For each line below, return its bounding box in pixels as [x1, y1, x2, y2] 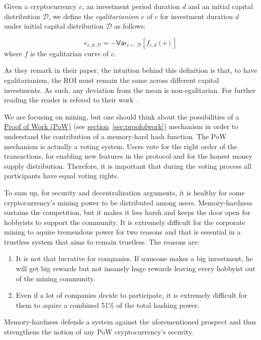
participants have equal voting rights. [4, 170, 119, 181]
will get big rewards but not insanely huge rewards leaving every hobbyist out [16, 263, 255, 274]
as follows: [114, 21, 146, 31]
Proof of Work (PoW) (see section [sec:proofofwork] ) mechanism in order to [4, 121, 238, 132]
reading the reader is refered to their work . [4, 94, 139, 105]
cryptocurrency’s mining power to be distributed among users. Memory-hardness [4, 197, 253, 207]
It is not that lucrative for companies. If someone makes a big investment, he [16, 253, 253, 264]
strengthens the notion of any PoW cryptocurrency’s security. [4, 326, 194, 337]
